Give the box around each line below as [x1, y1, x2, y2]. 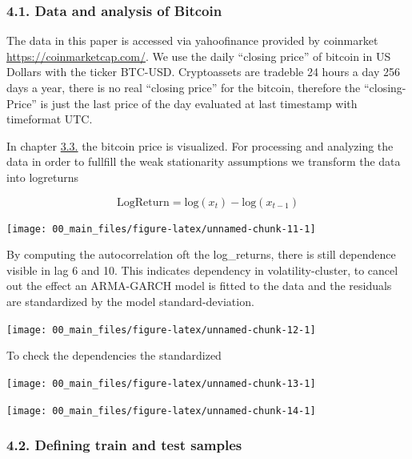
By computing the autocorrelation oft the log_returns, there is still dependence [6, 246, 396, 263]
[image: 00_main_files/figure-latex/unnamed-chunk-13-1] [6, 377, 316, 389]
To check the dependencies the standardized [6, 347, 222, 364]
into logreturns [6, 168, 79, 185]
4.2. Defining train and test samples [6, 435, 242, 455]
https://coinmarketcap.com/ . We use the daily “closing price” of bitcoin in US [6, 47, 391, 64]
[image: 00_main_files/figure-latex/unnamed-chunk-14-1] [6, 405, 316, 417]
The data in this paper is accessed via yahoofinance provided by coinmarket [6, 32, 378, 49]
